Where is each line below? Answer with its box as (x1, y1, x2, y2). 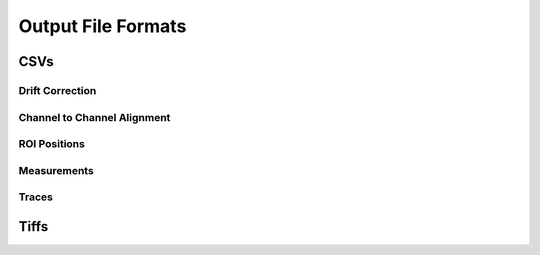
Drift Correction (18, 83, 97, 97)
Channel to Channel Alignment (18, 110, 171, 124)
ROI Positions (18, 137, 85, 151)
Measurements (18, 163, 94, 177)
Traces (18, 190, 54, 204)
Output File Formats (18, 15, 187, 37)
